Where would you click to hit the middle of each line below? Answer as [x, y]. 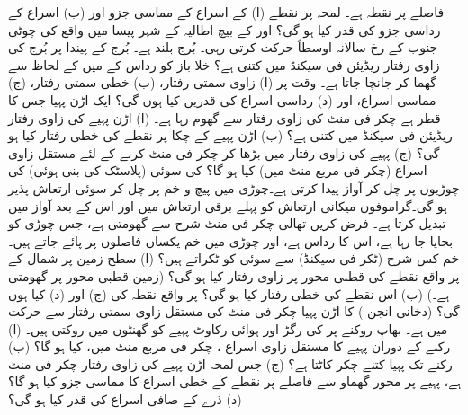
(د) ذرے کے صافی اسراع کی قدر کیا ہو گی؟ [125, 399]
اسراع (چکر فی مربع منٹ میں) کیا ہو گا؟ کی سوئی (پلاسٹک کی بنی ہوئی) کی [218, 170]
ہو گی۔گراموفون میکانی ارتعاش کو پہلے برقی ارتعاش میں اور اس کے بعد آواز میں [228, 205]
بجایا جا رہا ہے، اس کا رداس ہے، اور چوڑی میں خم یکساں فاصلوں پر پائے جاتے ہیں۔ [231, 240]
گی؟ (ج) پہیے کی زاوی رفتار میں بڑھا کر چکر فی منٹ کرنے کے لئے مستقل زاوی [224, 152]
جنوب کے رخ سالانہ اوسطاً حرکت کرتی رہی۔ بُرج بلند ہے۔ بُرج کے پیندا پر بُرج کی [223, 47]
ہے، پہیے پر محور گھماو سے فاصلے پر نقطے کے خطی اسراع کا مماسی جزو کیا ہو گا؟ [235, 381]
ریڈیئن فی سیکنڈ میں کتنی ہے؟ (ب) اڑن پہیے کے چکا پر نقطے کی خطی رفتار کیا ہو [230, 135]
